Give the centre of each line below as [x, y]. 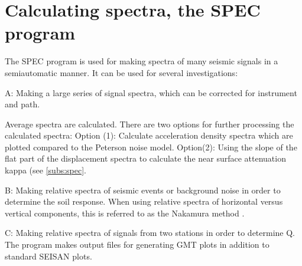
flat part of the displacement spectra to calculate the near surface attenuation [145, 158]
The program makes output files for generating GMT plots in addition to [137, 244]
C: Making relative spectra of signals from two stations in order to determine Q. [150, 233]
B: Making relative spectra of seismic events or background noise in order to [143, 190]
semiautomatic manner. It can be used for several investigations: [121, 72]
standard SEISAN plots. [48, 256]
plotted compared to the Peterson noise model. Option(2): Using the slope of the [151, 147]
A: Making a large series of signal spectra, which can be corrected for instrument [151, 92]
